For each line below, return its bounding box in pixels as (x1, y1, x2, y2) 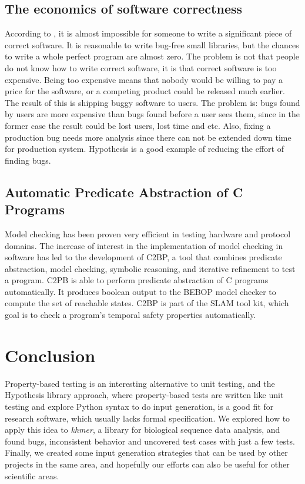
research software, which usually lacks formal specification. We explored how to (5, 412, 290, 424)
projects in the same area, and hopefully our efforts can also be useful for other (5, 458, 290, 470)
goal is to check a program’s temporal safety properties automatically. (5, 309, 256, 321)
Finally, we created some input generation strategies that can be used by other (5, 446, 288, 459)
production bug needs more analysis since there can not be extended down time (5, 131, 291, 143)
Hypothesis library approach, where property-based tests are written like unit (5, 389, 284, 401)
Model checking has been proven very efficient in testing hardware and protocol (5, 227, 291, 240)
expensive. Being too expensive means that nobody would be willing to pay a (5, 73, 283, 85)
